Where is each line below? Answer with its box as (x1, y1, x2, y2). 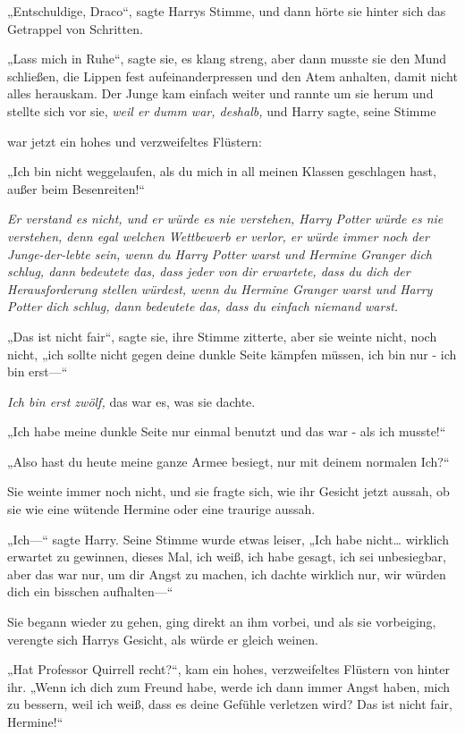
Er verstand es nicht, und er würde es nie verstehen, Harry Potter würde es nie (7, 209, 444, 228)
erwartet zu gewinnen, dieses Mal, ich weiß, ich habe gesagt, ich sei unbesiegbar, (7, 547, 446, 566)
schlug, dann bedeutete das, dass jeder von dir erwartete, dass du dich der (7, 262, 410, 281)
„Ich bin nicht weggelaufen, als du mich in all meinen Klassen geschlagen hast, (7, 162, 436, 181)
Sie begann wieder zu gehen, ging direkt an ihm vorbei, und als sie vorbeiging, (7, 612, 436, 631)
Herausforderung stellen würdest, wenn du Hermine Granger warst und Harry (7, 279, 433, 298)
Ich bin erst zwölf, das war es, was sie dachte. (7, 392, 256, 410)
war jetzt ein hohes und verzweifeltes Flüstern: (7, 131, 262, 150)
